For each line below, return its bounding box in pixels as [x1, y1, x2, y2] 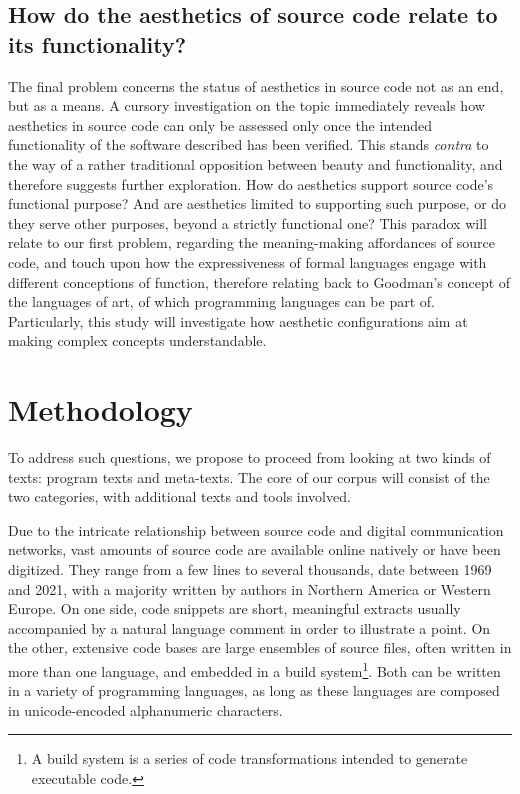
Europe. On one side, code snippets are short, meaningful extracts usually [8, 598, 461, 619]
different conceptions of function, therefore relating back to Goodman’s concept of [8, 271, 511, 292]
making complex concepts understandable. [8, 330, 267, 351]
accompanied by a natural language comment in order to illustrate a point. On [8, 617, 491, 638]
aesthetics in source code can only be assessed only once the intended [8, 114, 433, 135]
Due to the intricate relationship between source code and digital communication [8, 519, 504, 540]
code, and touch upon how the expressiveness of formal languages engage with [8, 251, 487, 272]
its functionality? [8, 28, 187, 59]
